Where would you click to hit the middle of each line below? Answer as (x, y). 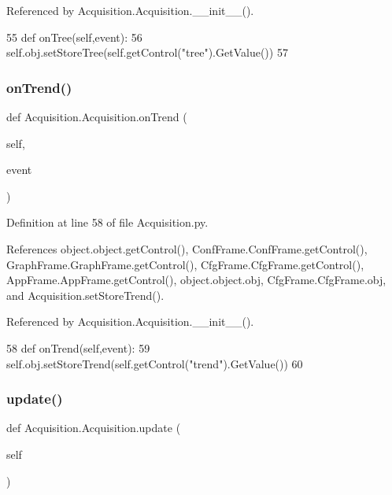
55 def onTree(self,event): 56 (74, 37)
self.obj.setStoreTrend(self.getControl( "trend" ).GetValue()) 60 (155, 363)
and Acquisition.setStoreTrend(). (85, 295)
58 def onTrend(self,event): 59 (78, 347)
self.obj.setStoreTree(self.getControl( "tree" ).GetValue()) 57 (147, 52)
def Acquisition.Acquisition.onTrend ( (97, 116)
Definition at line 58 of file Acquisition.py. (107, 222)
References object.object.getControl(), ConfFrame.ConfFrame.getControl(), (187, 248)
